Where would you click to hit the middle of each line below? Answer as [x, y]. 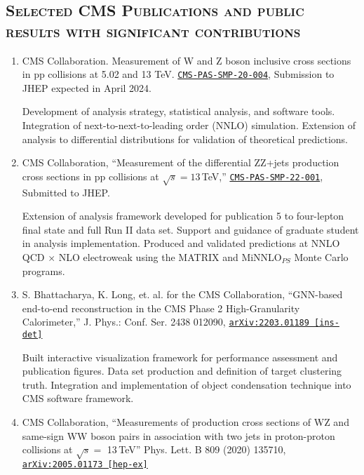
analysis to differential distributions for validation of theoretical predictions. [185, 139]
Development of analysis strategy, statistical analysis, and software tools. [178, 111]
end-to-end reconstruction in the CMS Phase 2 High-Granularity [161, 308]
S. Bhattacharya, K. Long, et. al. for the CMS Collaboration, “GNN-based [182, 294]
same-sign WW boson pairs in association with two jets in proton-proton [178, 435]
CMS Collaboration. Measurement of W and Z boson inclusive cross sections [187, 60]
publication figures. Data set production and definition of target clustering [182, 371]
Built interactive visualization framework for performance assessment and [180, 357]
